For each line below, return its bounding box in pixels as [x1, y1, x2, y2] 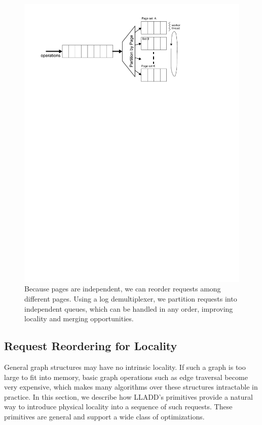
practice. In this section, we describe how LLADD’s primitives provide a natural [4, 391, 253, 402]
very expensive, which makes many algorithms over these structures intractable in [4, 381, 258, 392]
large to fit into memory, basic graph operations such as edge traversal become [4, 371, 248, 382]
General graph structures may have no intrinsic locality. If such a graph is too [4, 362, 246, 372]
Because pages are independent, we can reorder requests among [24, 283, 221, 294]
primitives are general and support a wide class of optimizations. [4, 411, 205, 422]
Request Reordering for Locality [4, 338, 177, 354]
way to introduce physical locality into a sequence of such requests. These [4, 401, 233, 412]
